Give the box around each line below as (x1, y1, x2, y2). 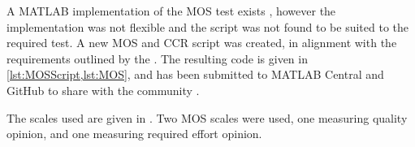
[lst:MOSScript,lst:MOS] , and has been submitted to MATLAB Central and (6, 66, 384, 83)
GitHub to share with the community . (6, 81, 200, 98)
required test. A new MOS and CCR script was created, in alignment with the (6, 34, 397, 51)
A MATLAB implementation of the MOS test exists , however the (6, 2, 336, 19)
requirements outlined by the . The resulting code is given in (6, 50, 308, 67)
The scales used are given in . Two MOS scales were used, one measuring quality (6, 109, 408, 126)
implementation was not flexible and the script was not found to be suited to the (6, 18, 409, 35)
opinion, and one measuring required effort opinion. (6, 125, 262, 142)
